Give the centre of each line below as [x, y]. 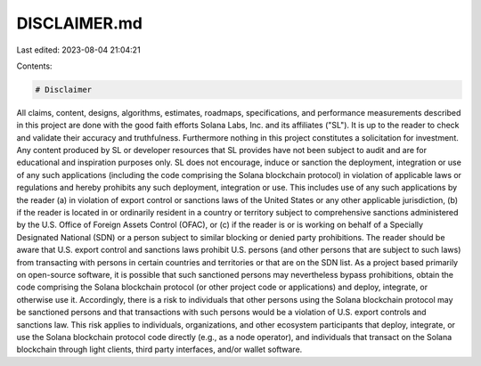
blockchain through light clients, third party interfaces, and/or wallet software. [159, 350]
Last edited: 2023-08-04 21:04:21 [79, 50]
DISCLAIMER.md [79, 23]
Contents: [34, 66]
